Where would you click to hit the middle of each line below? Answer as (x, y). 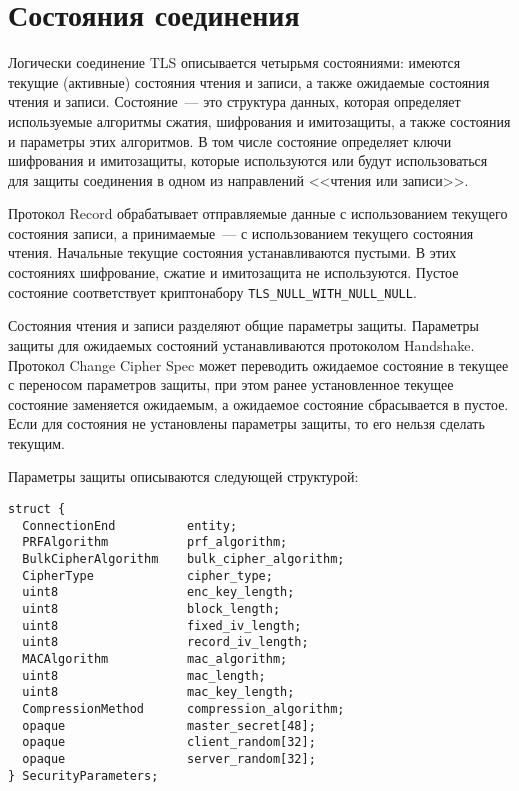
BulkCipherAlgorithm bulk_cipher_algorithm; (183, 559)
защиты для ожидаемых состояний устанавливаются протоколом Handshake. (241, 344)
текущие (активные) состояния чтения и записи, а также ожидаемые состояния (249, 81)
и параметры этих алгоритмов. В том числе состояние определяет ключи (230, 140)
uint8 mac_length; (144, 675)
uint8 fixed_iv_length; (162, 625)
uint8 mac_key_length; (158, 692)
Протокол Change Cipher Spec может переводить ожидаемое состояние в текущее (258, 364)
